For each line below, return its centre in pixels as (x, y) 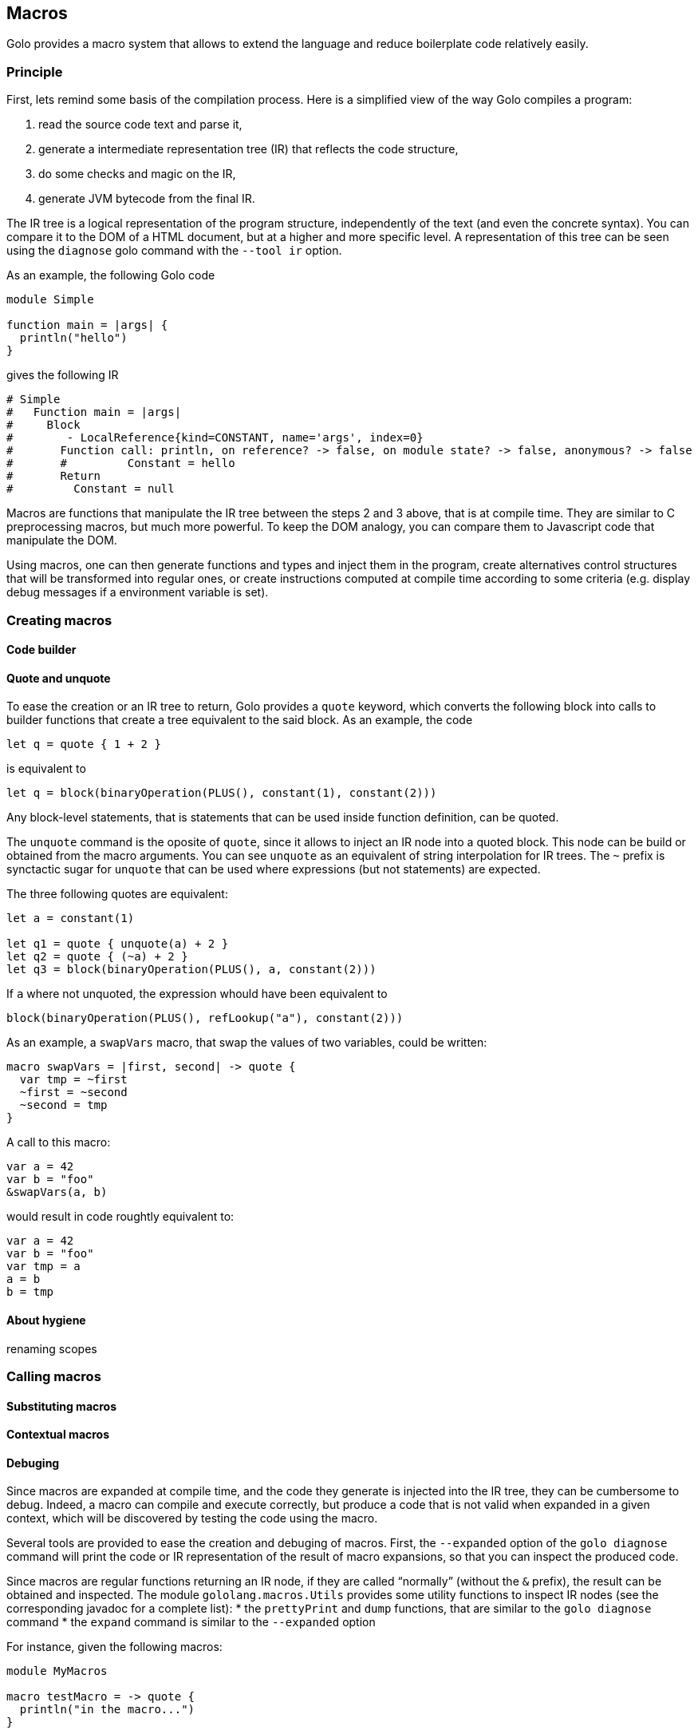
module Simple (50, 300)
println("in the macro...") (107, 1710)
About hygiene (46, 1320)
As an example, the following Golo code (111, 275)
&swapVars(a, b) (57, 1192)
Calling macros (54, 1376)
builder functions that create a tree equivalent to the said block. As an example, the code (240, 720)
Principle (35, 71)
